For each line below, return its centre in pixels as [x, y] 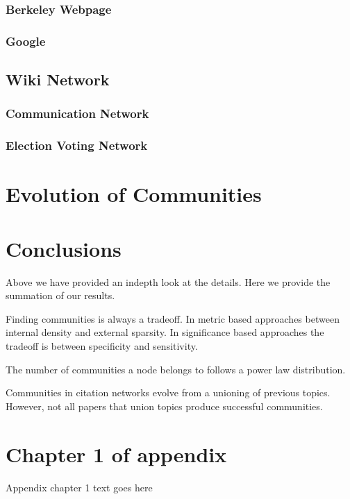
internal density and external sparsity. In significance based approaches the [165, 332]
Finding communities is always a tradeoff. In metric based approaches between [173, 318]
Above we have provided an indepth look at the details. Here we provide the [168, 281]
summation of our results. [60, 295]
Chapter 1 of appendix [116, 454]
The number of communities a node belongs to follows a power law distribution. [176, 369]
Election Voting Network [77, 145]
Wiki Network [58, 79]
